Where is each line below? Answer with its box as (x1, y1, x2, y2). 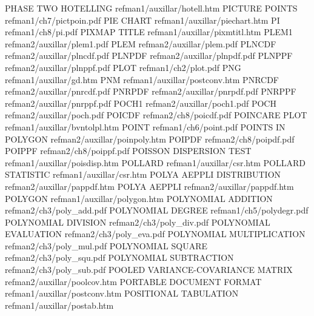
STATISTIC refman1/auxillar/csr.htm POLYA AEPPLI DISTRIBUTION (5, 168, 281, 181)
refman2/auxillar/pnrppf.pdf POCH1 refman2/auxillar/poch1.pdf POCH (5, 96, 276, 109)
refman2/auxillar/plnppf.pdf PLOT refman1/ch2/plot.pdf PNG (5, 61, 241, 73)
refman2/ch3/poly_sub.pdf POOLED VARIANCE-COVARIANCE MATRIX (5, 263, 293, 276)
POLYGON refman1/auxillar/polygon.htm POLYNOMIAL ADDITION (5, 192, 273, 204)
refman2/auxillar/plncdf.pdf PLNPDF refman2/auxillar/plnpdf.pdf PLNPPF (5, 49, 293, 62)
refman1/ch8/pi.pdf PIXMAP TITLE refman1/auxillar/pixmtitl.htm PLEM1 (5, 25, 293, 38)
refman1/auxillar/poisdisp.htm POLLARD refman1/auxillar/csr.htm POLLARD (5, 156, 306, 169)
